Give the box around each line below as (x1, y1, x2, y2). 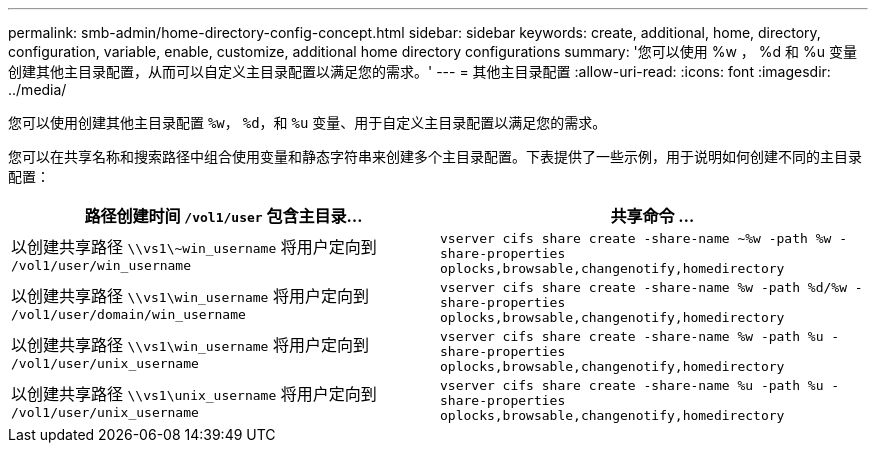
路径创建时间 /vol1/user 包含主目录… (84, 206, 363, 226)
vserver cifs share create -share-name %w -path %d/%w (440, 280, 847, 295)
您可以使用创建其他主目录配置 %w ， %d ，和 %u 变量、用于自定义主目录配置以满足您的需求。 (8, 114, 607, 131)
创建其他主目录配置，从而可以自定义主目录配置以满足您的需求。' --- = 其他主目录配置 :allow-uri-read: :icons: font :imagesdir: (8, 63, 831, 80)
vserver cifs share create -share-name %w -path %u (440, 329, 824, 344)
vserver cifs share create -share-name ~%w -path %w (440, 231, 832, 246)
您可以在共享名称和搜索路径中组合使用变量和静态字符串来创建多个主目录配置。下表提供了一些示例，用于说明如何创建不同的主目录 (8, 148, 862, 165)
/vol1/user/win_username (11, 258, 192, 273)
